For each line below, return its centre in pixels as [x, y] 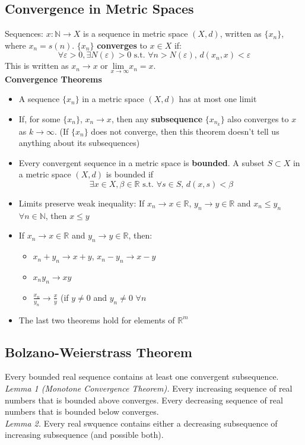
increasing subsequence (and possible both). [84, 435]
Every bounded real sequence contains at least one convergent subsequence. [142, 376]
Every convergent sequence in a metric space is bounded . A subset [142, 162]
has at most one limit [218, 99]
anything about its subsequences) [79, 143]
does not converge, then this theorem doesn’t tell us [185, 131]
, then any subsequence [157, 118]
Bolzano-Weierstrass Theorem [99, 352]
